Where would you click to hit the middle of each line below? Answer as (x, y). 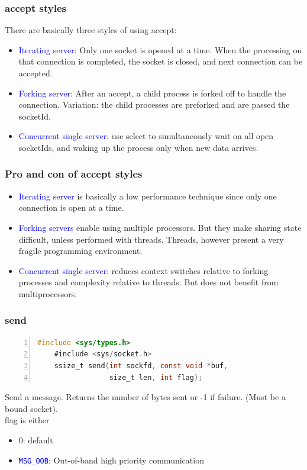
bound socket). (31, 408)
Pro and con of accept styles (74, 174)
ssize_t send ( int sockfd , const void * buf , (141, 366)
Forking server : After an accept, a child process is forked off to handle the (152, 93)
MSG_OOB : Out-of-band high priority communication (111, 460)
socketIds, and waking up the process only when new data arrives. (138, 147)
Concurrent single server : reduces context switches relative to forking (143, 270)
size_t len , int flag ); (156, 377)
